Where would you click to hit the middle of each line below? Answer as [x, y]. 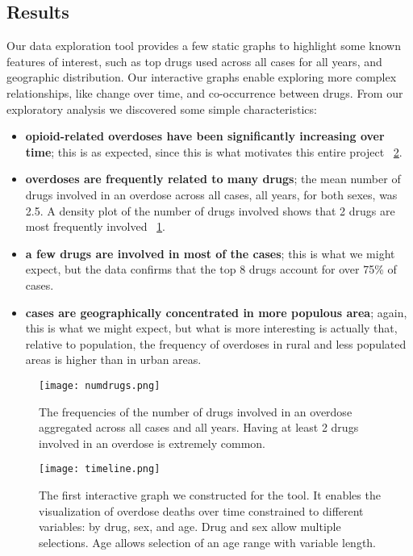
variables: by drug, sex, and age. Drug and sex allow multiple [190, 527]
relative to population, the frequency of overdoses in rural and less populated [216, 343]
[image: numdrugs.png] [100, 385]
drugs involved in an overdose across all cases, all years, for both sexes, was [211, 194]
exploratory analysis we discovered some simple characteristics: [162, 109]
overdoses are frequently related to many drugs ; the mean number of [213, 179]
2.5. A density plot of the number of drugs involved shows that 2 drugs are [210, 210]
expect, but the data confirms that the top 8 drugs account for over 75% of [211, 269]
